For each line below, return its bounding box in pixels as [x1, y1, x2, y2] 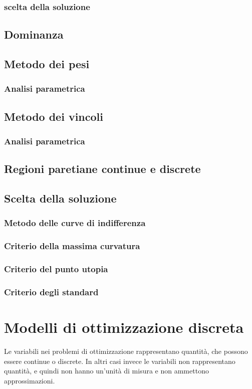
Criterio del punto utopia [4, 263, 108, 275]
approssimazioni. [4, 375, 55, 385]
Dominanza [4, 27, 64, 42]
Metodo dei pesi [4, 56, 90, 72]
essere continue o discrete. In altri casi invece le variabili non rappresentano [4, 355, 235, 366]
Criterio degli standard [4, 285, 99, 298]
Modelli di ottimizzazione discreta [4, 317, 244, 337]
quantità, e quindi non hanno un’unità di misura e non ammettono [4, 365, 209, 376]
